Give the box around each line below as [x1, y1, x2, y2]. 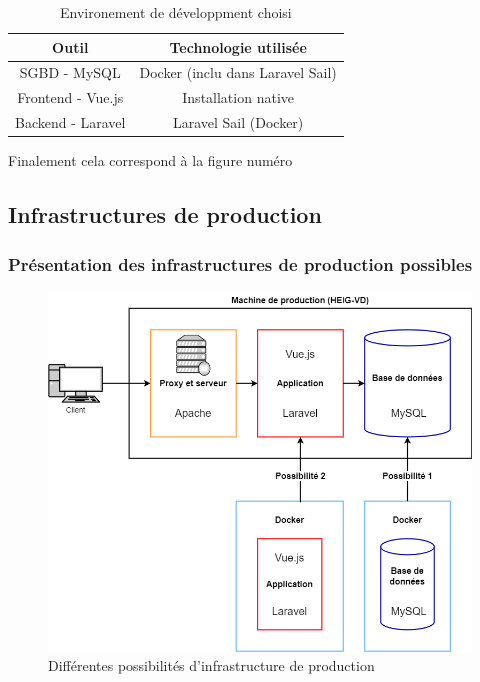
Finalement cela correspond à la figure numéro [8, 150, 293, 171]
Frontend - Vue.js [17, 87, 124, 108]
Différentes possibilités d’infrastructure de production [48, 655, 375, 676]
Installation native [182, 87, 294, 108]
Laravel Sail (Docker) [172, 112, 304, 133]
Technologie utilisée [169, 36, 307, 57]
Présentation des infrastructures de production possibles [8, 251, 473, 276]
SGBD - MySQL [19, 62, 121, 83]
